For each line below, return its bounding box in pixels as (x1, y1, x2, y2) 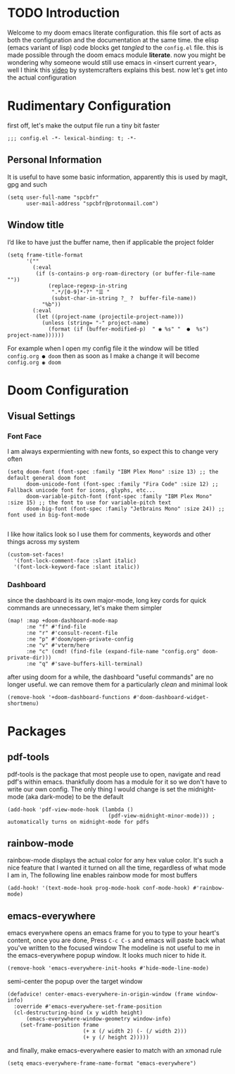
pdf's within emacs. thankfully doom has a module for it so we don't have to (7, 777, 227, 786)
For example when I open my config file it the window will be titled (7, 344, 199, 352)
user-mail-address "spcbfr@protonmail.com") (25, 199, 159, 207)
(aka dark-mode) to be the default (25, 792, 124, 801)
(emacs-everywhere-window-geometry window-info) (25, 1016, 172, 1023)
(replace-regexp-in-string (48, 282, 128, 290)
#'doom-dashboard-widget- (133, 693, 210, 700)
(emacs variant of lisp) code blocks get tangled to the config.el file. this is (7, 43, 224, 51)
